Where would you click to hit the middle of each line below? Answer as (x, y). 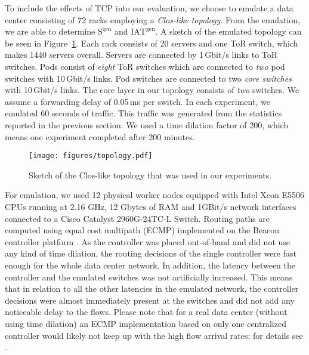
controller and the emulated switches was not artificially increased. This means (149, 277)
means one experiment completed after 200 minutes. (100, 136)
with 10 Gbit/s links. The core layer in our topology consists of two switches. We (152, 90)
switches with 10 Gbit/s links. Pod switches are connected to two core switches (148, 78)
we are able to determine (50, 31)
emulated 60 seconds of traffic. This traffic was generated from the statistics (143, 113)
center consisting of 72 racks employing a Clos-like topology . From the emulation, (152, 19)
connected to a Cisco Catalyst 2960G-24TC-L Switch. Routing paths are (137, 218)
